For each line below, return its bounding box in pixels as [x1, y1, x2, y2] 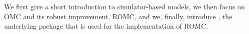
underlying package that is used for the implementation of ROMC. [4, 21, 208, 31]
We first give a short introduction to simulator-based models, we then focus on [4, 1, 245, 11]
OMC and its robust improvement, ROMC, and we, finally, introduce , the [4, 11, 232, 21]
